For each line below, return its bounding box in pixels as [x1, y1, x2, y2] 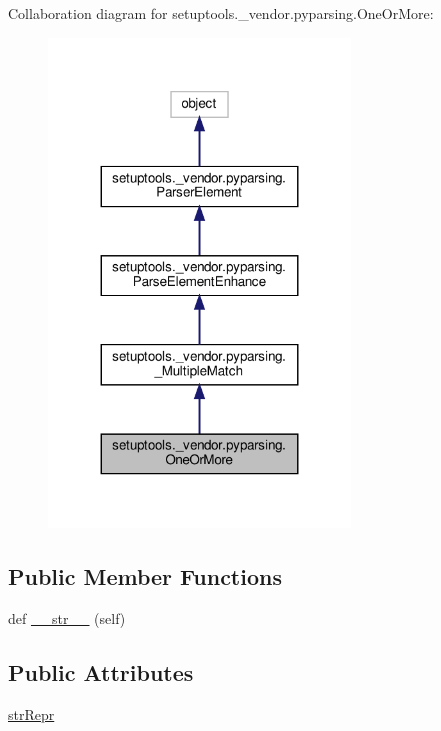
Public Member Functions [8, 561, 282, 592]
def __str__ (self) [8, 608, 126, 629]
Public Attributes [8, 657, 194, 688]
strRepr [8, 703, 55, 724]
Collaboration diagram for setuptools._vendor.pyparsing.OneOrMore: [8, 3, 434, 23]
